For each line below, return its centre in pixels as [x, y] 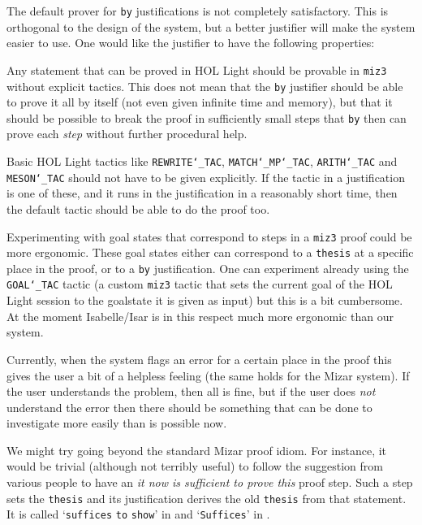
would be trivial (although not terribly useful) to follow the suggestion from [195, 466]
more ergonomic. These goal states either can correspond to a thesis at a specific [210, 252]
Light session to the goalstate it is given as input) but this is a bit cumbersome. [205, 300]
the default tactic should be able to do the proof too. [138, 208]
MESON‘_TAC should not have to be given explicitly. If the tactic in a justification [206, 177]
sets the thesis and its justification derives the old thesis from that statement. [207, 498]
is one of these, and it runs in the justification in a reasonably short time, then [202, 193]
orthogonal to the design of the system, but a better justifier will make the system [211, 26]
